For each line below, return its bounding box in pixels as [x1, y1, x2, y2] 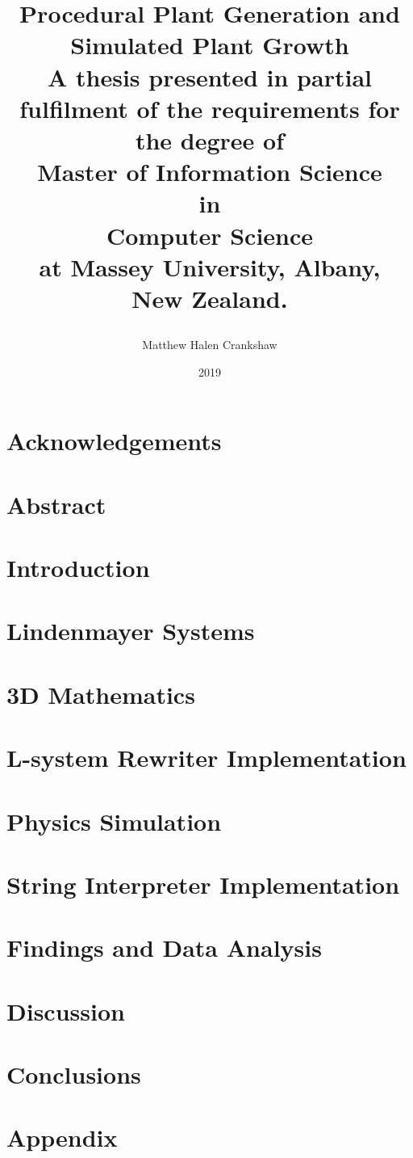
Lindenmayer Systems [6, 614, 255, 647]
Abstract [6, 487, 106, 520]
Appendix [6, 1121, 118, 1154]
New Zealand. [131, 281, 288, 314]
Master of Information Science [37, 155, 382, 188]
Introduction [6, 551, 150, 583]
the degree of [135, 123, 285, 156]
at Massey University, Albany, [39, 250, 381, 283]
